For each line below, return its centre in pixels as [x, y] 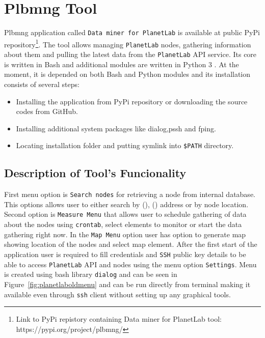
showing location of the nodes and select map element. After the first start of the [131, 244]
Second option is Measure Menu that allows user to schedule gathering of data [125, 214]
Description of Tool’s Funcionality [95, 173]
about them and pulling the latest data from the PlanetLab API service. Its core [130, 54]
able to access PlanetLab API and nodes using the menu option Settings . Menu [130, 264]
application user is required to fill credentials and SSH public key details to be [125, 254]
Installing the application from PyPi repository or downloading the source [132, 101]
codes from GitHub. [47, 111]
